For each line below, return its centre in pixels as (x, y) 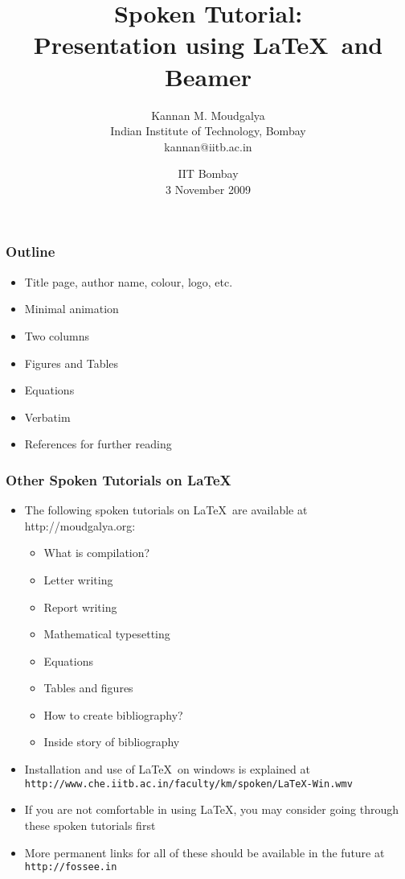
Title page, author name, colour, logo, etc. (129, 281)
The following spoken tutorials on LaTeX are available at (166, 510)
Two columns (57, 335)
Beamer (208, 76)
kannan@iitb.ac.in (208, 146)
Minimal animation (72, 309)
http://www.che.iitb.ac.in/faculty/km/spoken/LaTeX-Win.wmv (188, 784)
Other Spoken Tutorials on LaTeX (119, 479)
